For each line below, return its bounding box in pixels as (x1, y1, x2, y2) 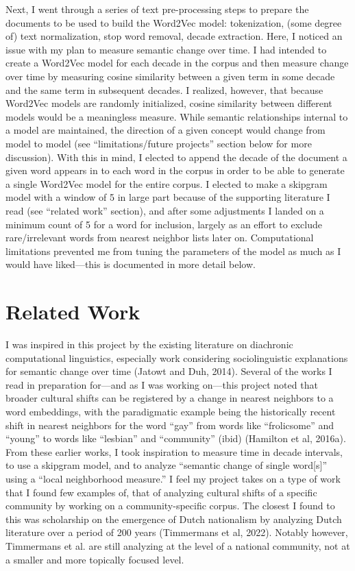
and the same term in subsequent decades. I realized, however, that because (5, 82, 323, 97)
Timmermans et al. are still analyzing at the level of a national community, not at (5, 538, 350, 552)
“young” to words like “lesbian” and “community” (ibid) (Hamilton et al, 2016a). (5, 431, 346, 446)
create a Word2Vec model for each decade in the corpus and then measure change (5, 56, 349, 70)
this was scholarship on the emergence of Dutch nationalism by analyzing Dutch (5, 511, 342, 526)
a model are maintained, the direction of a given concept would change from (5, 123, 326, 137)
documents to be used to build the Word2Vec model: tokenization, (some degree (5, 15, 342, 29)
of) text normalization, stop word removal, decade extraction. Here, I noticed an (5, 29, 343, 43)
